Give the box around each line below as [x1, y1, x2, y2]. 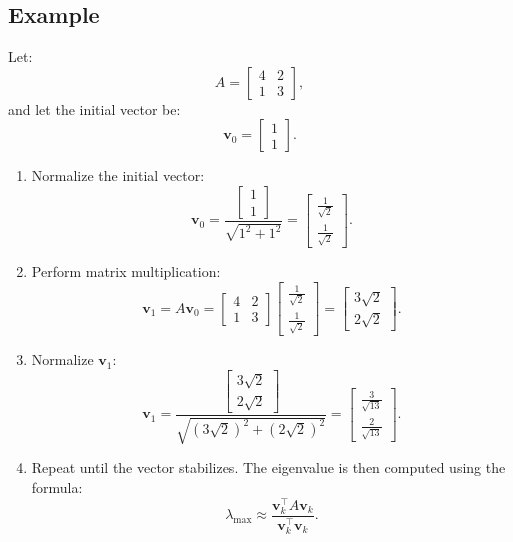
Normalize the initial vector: [31, 165, 205, 186]
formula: [31, 477, 83, 498]
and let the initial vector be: [8, 98, 181, 119]
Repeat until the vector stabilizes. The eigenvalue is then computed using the [31, 457, 506, 478]
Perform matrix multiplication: [31, 261, 221, 282]
